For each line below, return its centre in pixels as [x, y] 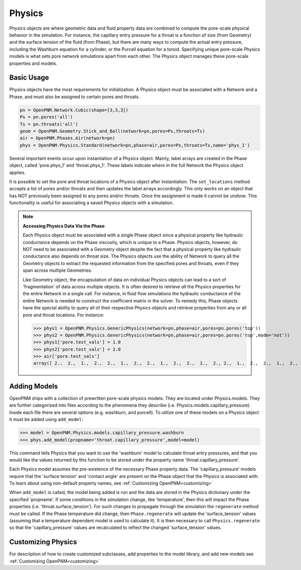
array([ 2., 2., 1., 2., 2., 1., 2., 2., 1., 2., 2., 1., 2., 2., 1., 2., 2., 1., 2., [166, 363]
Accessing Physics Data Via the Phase [64, 226]
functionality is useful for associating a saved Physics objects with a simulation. [92, 203]
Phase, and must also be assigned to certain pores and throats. [74, 97]
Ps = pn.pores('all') [46, 117]
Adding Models [34, 386]
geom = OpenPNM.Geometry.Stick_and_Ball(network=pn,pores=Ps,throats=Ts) [112, 131]
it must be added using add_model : [46, 420]
